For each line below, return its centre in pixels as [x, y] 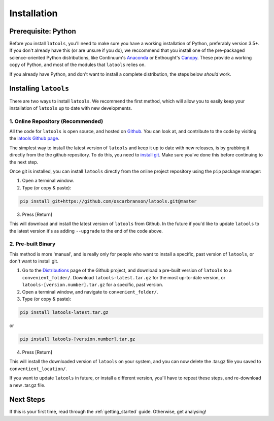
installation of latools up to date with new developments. [71, 108]
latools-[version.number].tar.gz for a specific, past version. [93, 285]
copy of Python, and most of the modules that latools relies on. [77, 65]
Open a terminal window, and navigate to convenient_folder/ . [90, 292]
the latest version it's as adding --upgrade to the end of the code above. [86, 231]
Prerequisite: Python [43, 31]
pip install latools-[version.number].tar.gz [78, 339]
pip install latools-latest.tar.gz [64, 313]
